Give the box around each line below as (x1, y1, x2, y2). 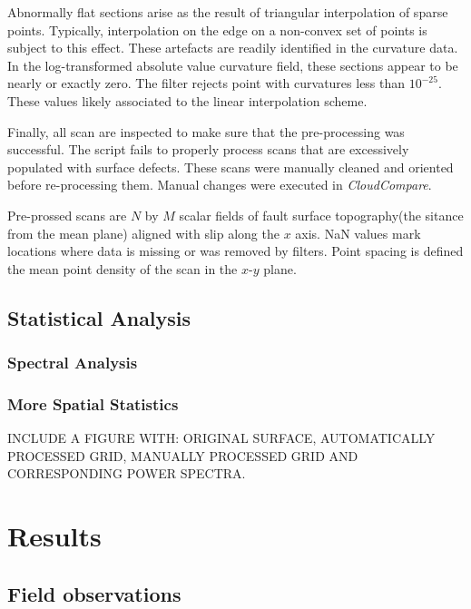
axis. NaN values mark (295, 223, 421, 242)
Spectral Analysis (7, 351, 138, 374)
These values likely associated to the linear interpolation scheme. (7, 91, 368, 110)
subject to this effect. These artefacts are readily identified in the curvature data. (7, 38, 458, 57)
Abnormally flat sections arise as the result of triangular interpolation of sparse (7, 3, 448, 21)
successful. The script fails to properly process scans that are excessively (7, 140, 409, 159)
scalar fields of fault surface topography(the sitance (179, 205, 464, 224)
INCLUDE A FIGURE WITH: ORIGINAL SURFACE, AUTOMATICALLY (7, 428, 436, 447)
